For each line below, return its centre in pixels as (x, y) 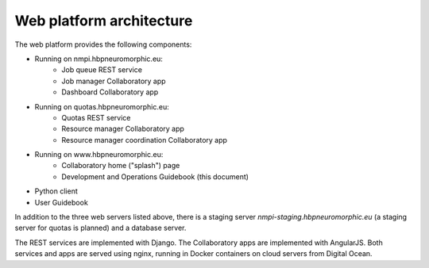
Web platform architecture (104, 21)
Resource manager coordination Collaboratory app (145, 140)
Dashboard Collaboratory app (110, 92)
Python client (56, 191)
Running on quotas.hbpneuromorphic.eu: (102, 106)
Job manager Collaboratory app (114, 81)
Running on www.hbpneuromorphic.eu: (99, 155)
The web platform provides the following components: (103, 44)
